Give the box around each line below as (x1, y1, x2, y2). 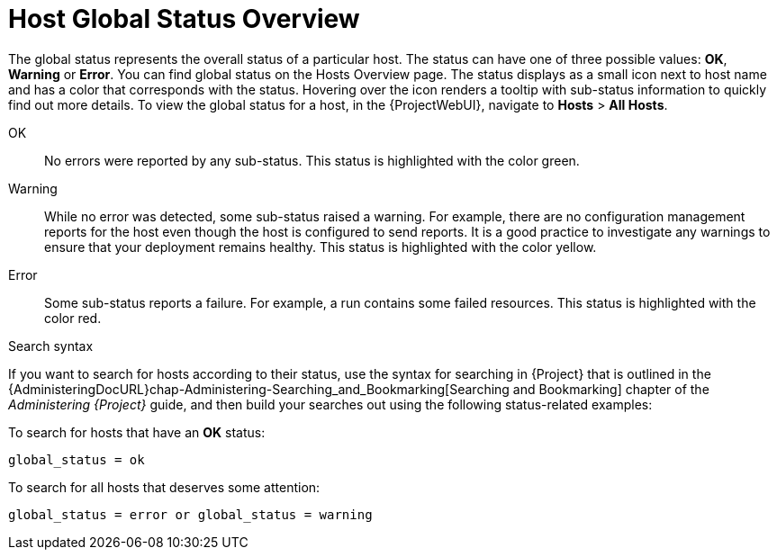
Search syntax (8, 337, 94, 354)
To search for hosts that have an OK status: (8, 424, 266, 440)
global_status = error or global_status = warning (8, 507, 373, 522)
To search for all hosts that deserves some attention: (8, 479, 321, 495)
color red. (44, 310, 102, 326)
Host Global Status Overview (8, 4, 360, 34)
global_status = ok (8, 452, 145, 467)
